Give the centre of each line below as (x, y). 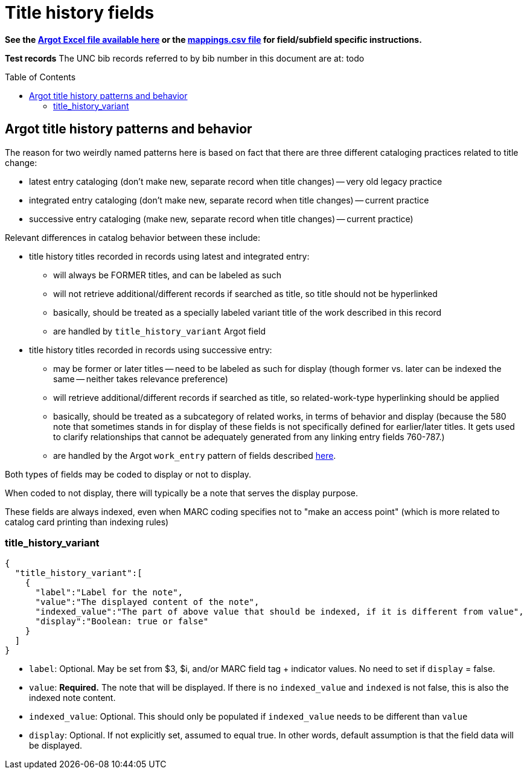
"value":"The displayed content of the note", (147, 602)
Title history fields (80, 13)
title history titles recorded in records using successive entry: (151, 350)
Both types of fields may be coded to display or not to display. (128, 474)
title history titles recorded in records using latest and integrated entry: (169, 256)
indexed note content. (72, 698)
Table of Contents (40, 77)
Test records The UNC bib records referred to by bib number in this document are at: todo (185, 58)
